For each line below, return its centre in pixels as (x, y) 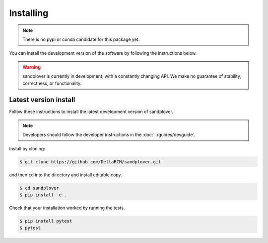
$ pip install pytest (46, 221)
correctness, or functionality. (52, 83)
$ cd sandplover (39, 188)
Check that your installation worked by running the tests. (67, 208)
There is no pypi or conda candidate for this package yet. (81, 39)
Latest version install (42, 100)
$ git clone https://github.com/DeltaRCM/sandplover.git (90, 162)
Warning (32, 67)
